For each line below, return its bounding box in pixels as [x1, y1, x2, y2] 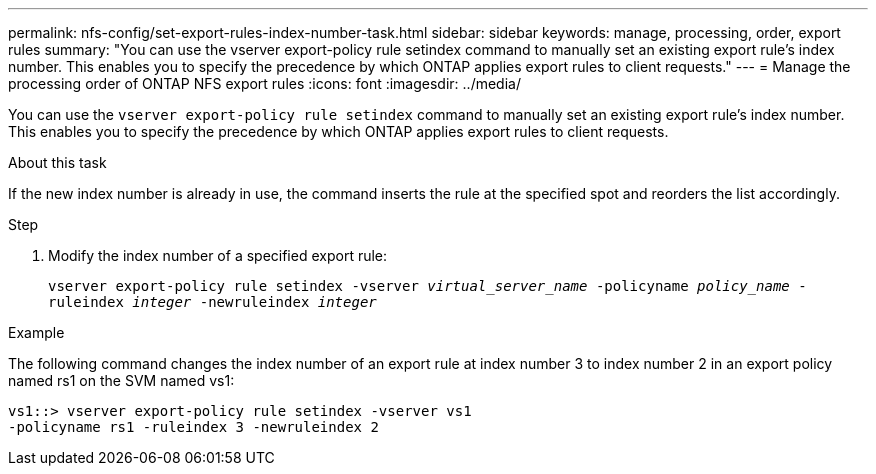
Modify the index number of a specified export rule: [48, 247, 388, 264]
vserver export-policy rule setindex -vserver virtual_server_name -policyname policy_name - [48, 278, 807, 294]
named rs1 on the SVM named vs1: [8, 372, 235, 389]
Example [8, 324, 65, 341]
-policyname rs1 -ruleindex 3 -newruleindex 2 [8, 419, 379, 435]
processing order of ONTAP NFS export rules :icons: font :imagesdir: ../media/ [8, 75, 521, 92]
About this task [8, 154, 107, 171]
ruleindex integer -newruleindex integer [48, 294, 377, 310]
